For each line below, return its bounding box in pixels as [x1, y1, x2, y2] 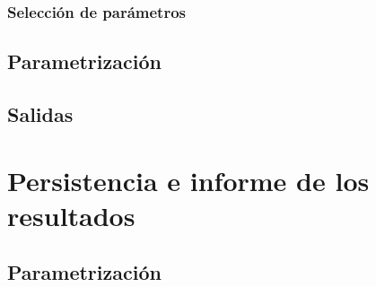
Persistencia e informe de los [7, 161, 370, 198]
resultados [7, 196, 136, 233]
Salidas [7, 100, 74, 128]
